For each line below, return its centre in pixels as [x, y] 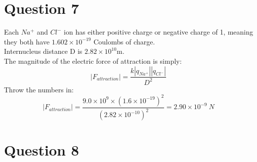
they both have [27, 41]
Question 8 [42, 149]
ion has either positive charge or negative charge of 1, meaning [159, 32]
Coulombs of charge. [124, 41]
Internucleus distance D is [43, 51]
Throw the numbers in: [39, 89]
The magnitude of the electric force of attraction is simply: [93, 61]
